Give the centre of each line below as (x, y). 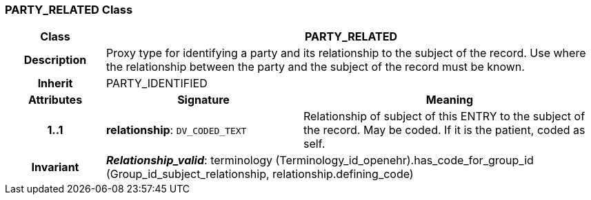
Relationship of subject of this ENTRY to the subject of (444, 116)
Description (55, 60)
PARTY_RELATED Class (69, 10)
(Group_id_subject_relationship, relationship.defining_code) (260, 174)
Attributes (55, 100)
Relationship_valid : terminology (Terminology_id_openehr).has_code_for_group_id (320, 160)
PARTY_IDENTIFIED (157, 84)
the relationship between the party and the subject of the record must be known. (315, 67)
